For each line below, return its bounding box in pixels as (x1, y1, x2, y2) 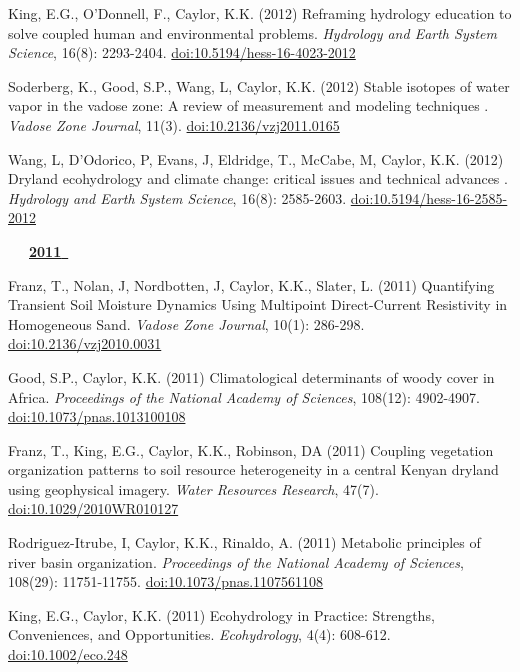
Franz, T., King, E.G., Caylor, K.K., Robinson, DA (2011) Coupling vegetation (8, 439, 494, 460)
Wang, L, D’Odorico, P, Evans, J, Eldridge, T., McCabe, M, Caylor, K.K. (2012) (8, 148, 504, 169)
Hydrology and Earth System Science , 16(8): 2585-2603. (8, 187, 347, 208)
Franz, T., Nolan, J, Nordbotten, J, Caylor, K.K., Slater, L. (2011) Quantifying (8, 274, 495, 295)
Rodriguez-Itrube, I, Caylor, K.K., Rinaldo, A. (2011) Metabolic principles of (8, 532, 481, 553)
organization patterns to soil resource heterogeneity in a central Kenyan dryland (8, 459, 499, 480)
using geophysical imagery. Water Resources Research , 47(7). (8, 478, 379, 499)
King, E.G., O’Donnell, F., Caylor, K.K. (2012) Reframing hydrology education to (8, 3, 512, 23)
